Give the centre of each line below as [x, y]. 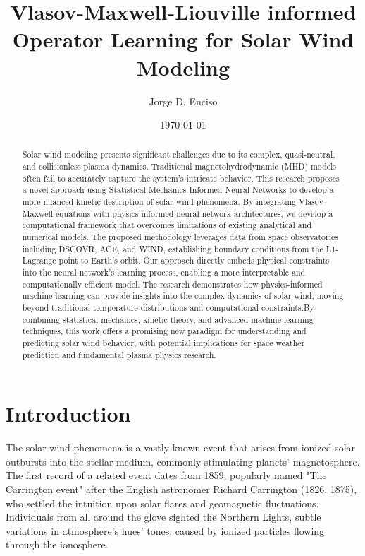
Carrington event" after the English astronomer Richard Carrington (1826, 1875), [181, 489]
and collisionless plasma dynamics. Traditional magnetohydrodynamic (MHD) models [179, 166]
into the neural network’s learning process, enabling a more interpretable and [164, 272]
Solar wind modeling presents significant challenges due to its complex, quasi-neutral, [179, 154]
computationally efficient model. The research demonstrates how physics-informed [172, 284]
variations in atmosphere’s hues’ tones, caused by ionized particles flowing [165, 530]
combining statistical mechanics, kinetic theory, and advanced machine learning [168, 319]
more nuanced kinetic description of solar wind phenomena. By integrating [159, 202]
